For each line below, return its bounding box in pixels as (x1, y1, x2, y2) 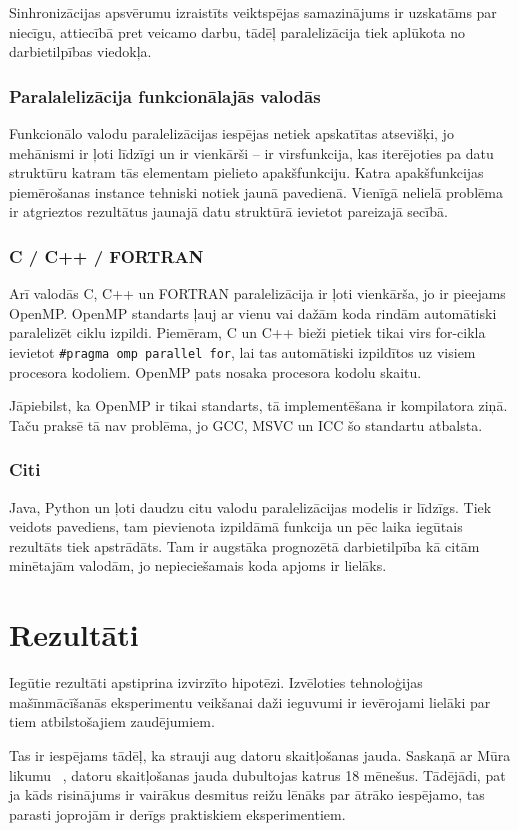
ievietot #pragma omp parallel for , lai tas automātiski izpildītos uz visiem (9, 341, 476, 362)
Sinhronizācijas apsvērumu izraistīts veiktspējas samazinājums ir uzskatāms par (9, 2, 497, 22)
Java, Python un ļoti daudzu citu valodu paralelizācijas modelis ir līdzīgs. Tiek (9, 496, 492, 517)
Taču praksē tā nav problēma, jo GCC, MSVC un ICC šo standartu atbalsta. (9, 414, 483, 435)
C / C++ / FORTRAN (9, 243, 204, 268)
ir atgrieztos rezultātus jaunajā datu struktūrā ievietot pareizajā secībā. (9, 201, 448, 222)
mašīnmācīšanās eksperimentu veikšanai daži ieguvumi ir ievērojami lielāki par (9, 691, 491, 712)
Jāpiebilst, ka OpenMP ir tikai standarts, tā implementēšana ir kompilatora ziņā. (9, 395, 508, 416)
